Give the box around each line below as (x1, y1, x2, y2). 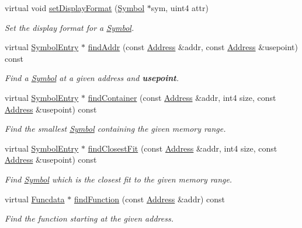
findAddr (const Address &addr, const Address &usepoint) (88, 41, 298, 53)
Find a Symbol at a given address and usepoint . (5, 72, 179, 84)
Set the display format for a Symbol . (5, 21, 134, 33)
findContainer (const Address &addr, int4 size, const (88, 91, 276, 103)
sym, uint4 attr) (151, 2, 209, 13)
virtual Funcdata (5, 192, 65, 205)
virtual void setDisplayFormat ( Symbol (5, 2, 145, 13)
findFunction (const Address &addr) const (74, 192, 225, 205)
